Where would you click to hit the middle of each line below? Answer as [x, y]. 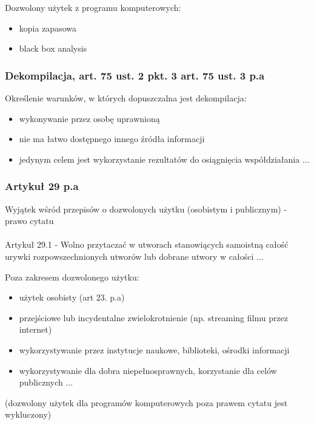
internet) [35, 329]
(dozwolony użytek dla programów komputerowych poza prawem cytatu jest [146, 402]
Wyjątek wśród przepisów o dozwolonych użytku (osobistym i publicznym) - [146, 209]
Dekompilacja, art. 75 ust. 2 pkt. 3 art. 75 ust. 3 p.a [135, 75]
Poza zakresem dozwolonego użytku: [72, 277]
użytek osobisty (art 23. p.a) [72, 297]
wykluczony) [28, 414]
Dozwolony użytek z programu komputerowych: [93, 7]
